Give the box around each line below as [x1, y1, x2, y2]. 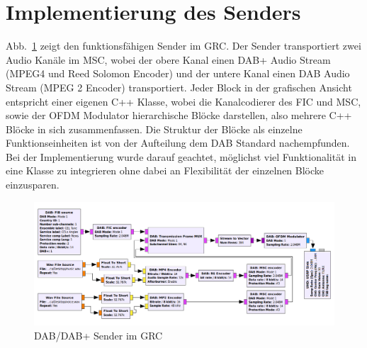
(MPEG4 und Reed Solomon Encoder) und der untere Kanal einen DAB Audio [6, 66, 350, 81]
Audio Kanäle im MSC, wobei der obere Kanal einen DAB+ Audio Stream [6, 52, 331, 67]
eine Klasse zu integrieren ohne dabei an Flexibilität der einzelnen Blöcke [6, 163, 324, 178]
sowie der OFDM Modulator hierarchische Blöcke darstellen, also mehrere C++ [6, 108, 352, 123]
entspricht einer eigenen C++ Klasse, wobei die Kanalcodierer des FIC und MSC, [6, 94, 361, 108]
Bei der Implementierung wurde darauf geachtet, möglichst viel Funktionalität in [6, 149, 356, 164]
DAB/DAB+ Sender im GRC [34, 327, 163, 342]
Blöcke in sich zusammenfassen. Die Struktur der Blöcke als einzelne [6, 121, 303, 136]
